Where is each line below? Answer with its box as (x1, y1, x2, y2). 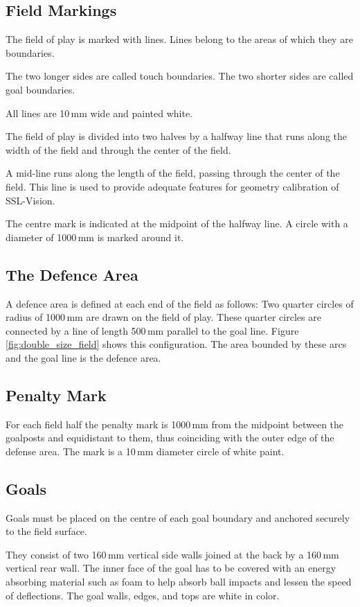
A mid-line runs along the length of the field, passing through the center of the (6, 166, 340, 180)
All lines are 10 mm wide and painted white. (6, 105, 192, 120)
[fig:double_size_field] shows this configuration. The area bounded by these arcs (6, 337, 347, 351)
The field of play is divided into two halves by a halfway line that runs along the (6, 129, 348, 143)
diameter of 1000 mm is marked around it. (6, 229, 184, 244)
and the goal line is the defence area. (6, 350, 161, 364)
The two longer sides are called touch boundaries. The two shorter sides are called (6, 69, 354, 83)
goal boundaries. (6, 82, 75, 96)
